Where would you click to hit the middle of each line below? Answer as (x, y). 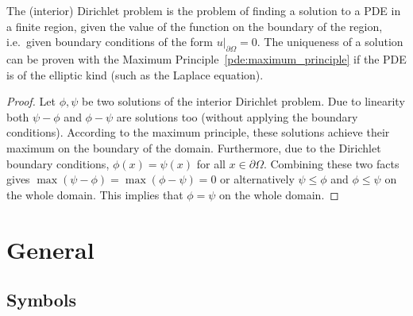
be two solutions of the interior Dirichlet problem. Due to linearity (243, 101)
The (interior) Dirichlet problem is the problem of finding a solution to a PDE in (204, 10)
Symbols (42, 300)
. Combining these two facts (331, 163)
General (50, 249)
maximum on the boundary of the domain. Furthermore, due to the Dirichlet (194, 147)
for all (211, 163)
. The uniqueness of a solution (330, 42)
